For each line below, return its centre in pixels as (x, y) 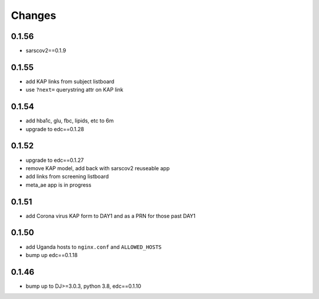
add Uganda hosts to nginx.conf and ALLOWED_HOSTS (94, 247)
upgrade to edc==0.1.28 (55, 129)
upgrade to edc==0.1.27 (55, 160)
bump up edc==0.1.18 (52, 255)
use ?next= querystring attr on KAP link (74, 90)
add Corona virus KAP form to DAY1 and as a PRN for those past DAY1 (111, 216)
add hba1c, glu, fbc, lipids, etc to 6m (70, 121)
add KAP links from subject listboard (70, 81)
